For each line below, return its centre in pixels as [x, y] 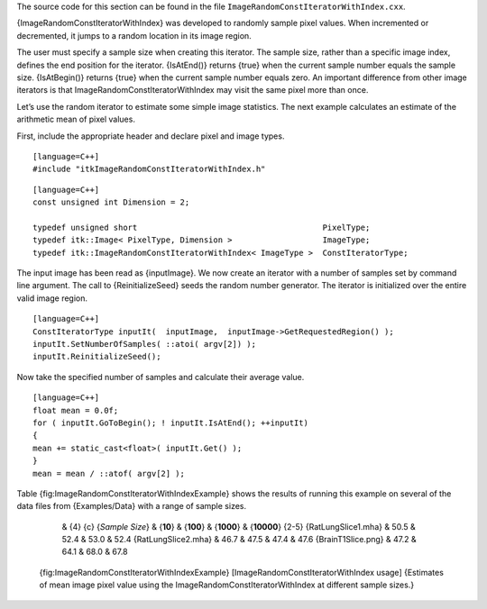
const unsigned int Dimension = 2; [111, 202]
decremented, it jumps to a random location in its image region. [134, 35]
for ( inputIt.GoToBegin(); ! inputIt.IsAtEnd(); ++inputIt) [170, 423]
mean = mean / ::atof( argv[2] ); [109, 473]
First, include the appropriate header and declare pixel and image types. [151, 136]
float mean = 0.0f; [76, 410]
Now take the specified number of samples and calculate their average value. [161, 377]
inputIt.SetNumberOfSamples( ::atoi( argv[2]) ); [145, 344]
